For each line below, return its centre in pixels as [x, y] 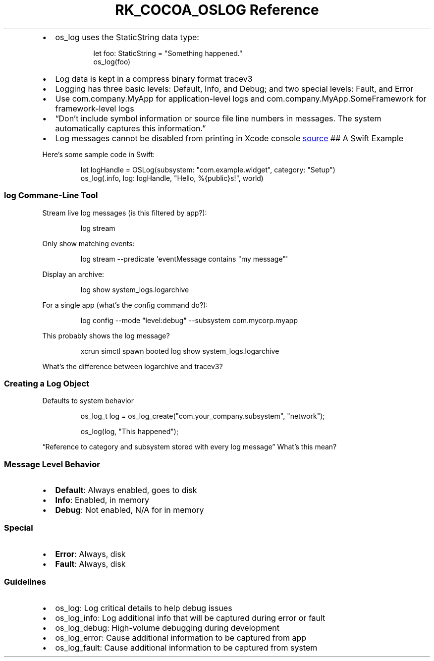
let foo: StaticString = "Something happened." [168, 53]
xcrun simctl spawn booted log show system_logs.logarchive [180, 351]
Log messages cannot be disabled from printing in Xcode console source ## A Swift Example [229, 138]
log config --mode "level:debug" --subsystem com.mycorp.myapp [189, 320]
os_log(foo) [112, 61]
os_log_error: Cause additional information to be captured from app [181, 637]
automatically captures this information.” [131, 128]
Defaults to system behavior [88, 401]
